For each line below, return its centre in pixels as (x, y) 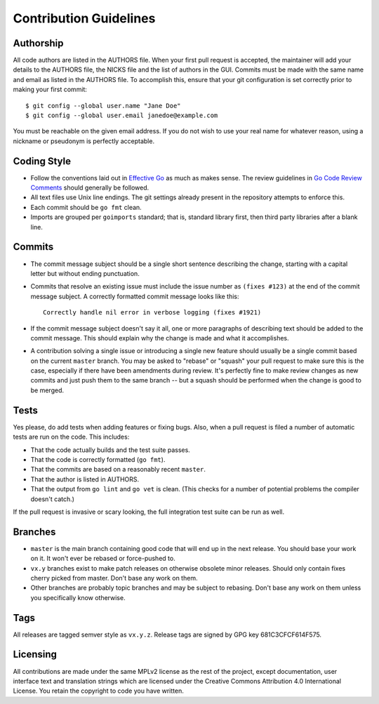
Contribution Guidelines (84, 18)
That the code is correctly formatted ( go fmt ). (98, 459)
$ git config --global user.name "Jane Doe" (104, 106)
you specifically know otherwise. (78, 597)
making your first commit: (50, 89)
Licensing (35, 655)
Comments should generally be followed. (90, 188)
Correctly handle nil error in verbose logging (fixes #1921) (152, 313)
